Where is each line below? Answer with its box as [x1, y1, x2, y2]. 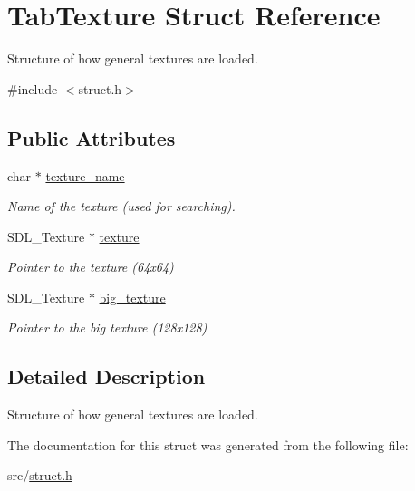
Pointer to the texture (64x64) [7, 257, 174, 276]
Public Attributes [7, 123, 176, 151]
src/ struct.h [7, 466, 72, 485]
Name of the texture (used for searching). [7, 197, 236, 216]
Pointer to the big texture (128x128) [7, 318, 207, 337]
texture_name [45, 166, 125, 185]
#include [7, 79, 58, 98]
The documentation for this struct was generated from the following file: [7, 435, 409, 454]
